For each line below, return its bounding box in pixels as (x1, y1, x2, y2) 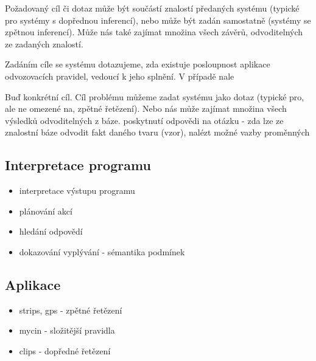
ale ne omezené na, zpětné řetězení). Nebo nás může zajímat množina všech (5, 102, 287, 115)
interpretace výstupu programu (19, 184, 135, 197)
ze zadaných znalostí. (5, 37, 83, 50)
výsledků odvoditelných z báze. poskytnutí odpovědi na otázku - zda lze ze (5, 114, 284, 126)
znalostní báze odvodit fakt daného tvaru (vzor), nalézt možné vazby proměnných (5, 126, 310, 139)
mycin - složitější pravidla (19, 324, 115, 337)
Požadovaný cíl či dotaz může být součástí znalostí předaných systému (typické (5, 2, 300, 14)
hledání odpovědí (19, 225, 83, 238)
